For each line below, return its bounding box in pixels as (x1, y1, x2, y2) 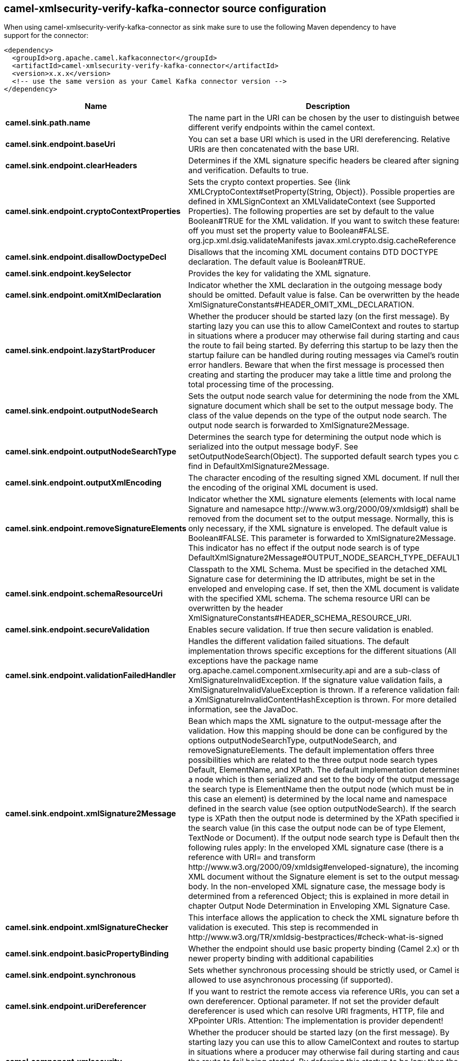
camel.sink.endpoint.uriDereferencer (5, 1001, 146, 1011)
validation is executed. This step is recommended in (188, 922, 378, 933)
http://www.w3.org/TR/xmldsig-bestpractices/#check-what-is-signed (188, 932, 443, 942)
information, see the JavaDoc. (188, 704, 298, 715)
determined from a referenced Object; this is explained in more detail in (188, 891, 449, 901)
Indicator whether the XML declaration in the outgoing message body (188, 280, 442, 290)
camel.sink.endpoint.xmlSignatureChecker (5, 922, 169, 933)
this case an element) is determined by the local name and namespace (188, 794, 447, 804)
